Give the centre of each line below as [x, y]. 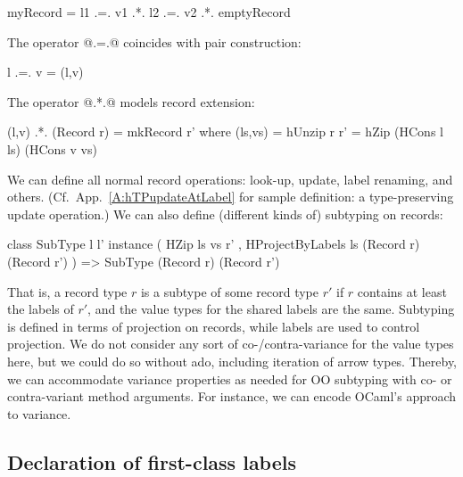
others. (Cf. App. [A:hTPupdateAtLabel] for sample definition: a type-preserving [231, 197]
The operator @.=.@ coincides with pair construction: [154, 41]
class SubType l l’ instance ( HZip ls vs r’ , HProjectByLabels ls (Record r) [214, 244]
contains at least [402, 291]
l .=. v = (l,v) [45, 72]
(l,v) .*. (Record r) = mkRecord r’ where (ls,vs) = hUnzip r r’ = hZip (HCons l [225, 132]
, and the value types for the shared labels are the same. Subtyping [271, 309]
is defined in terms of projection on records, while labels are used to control [214, 326]
